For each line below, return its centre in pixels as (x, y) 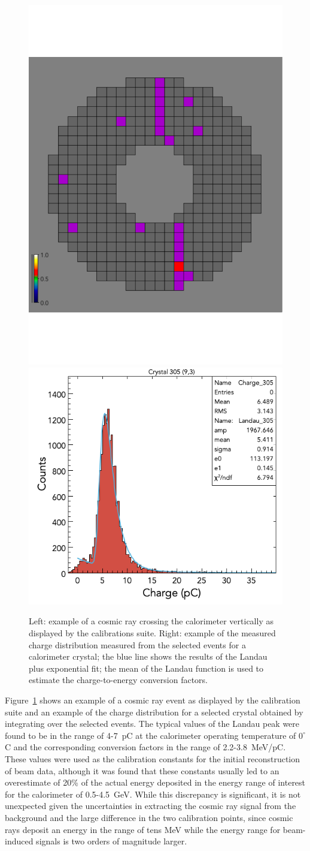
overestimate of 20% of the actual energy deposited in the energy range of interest (155, 782)
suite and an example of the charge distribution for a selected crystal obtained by (154, 712)
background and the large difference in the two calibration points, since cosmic (149, 817)
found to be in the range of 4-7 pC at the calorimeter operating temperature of (151, 735)
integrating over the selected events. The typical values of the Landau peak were (152, 724)
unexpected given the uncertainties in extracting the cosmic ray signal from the (151, 806)
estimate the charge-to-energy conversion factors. (118, 680)
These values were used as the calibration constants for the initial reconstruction (153, 758)
